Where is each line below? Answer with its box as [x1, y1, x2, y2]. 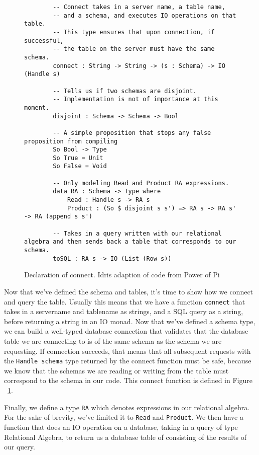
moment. [24, 104, 50, 111]
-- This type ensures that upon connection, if [53, 28, 215, 36]
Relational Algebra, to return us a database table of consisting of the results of [4, 431, 247, 442]
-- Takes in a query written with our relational [53, 230, 222, 237]
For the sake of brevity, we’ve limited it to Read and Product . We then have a [4, 412, 243, 422]
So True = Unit [53, 154, 103, 162]
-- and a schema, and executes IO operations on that [53, 12, 236, 19]
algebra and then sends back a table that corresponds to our [24, 238, 236, 246]
